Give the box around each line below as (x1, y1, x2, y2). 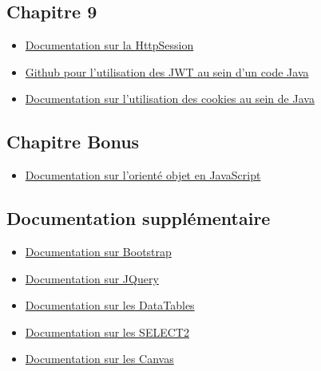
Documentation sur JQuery (25, 270, 159, 286)
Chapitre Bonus (6, 129, 140, 154)
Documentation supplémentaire (6, 206, 271, 231)
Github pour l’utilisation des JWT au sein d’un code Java (25, 63, 309, 80)
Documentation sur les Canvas (25, 350, 174, 367)
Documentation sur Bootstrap (25, 243, 172, 259)
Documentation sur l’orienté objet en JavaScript (25, 167, 261, 184)
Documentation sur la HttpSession (25, 37, 194, 53)
